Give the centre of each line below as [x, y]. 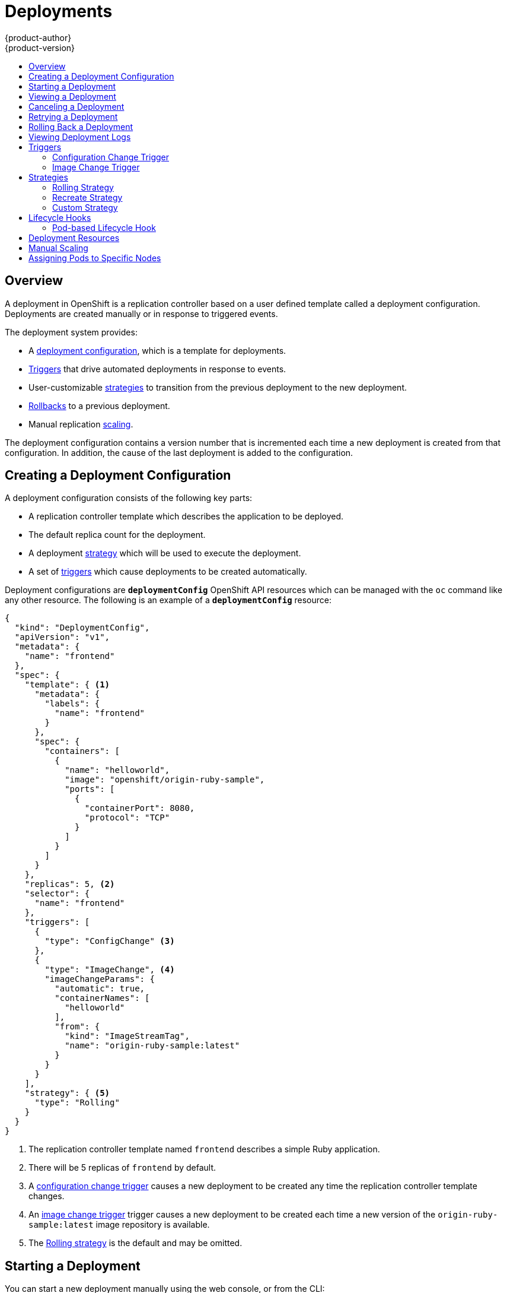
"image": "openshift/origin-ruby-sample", [165, 780]
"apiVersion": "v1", [62, 637]
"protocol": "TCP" [127, 818]
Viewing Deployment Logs [80, 137]
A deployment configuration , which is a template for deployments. [157, 350]
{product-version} [40, 47]
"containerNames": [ [102, 998]
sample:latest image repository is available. [119, 1225]
